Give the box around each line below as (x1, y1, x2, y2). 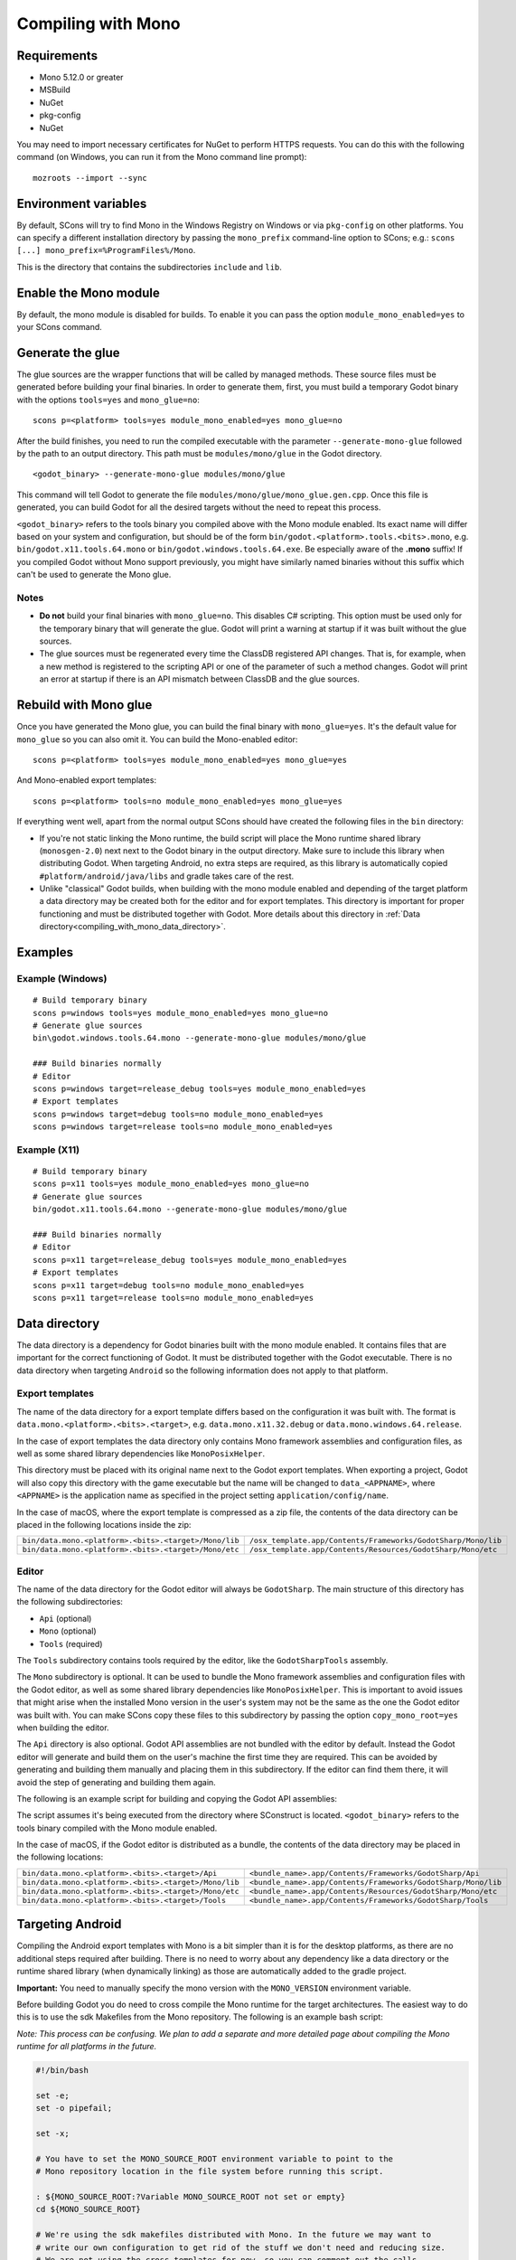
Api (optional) (39, 1613, 92, 1624)
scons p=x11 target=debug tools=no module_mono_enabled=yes (33, 1280, 305, 1290)
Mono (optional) (39, 1625, 97, 1636)
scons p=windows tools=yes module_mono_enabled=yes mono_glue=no (33, 1008, 329, 1018)
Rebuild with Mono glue (16, 697, 153, 713)
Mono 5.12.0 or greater (39, 72, 124, 83)
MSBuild (39, 84, 71, 95)
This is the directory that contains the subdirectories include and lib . (16, 261, 282, 272)
